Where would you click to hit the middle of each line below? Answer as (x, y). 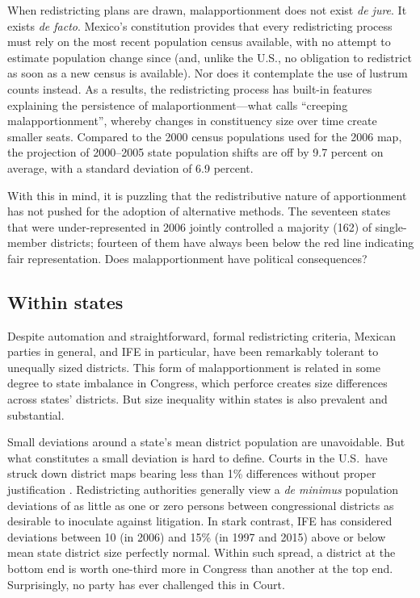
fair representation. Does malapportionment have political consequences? (187, 258)
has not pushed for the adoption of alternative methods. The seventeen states (199, 211)
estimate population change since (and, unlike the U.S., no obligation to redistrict (210, 57)
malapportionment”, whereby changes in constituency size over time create (192, 121)
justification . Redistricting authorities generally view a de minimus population (203, 489)
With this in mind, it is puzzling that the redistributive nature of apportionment (207, 195)
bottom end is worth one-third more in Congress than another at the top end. (200, 569)
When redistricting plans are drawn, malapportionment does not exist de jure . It (207, 10)
